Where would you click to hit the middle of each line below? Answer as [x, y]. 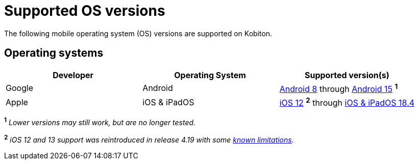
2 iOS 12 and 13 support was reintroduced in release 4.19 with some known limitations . [149, 139]
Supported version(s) [347, 75]
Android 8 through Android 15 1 [339, 88]
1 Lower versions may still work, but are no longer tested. [100, 122]
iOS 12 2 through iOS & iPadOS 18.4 [347, 102]
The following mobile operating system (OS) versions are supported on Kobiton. [138, 33]
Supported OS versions [85, 11]
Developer [73, 75]
